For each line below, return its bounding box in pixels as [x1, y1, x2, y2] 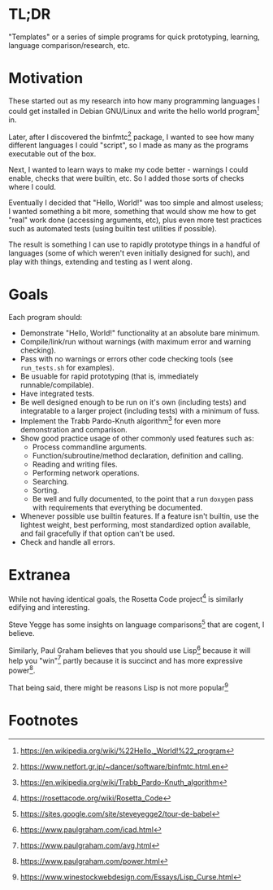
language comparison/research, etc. [8, 40, 130, 50]
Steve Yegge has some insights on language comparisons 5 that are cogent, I [8, 618, 265, 629]
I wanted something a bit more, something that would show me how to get [8, 207, 257, 217]
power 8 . [8, 664, 36, 675]
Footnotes [8, 711, 79, 730]
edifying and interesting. [8, 603, 90, 612]
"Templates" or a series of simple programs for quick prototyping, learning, [8, 32, 260, 42]
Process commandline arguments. [32, 441, 147, 452]
